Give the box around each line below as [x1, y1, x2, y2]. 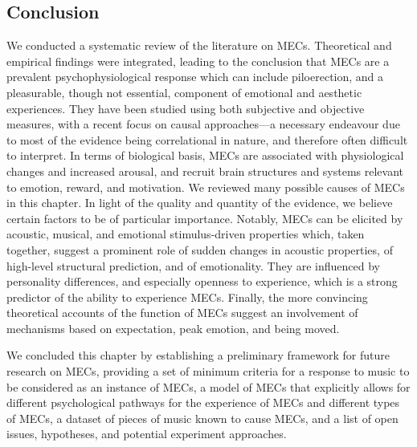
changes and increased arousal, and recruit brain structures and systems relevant [6, 162, 404, 179]
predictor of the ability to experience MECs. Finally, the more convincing [6, 288, 368, 305]
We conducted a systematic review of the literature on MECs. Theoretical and [6, 37, 392, 54]
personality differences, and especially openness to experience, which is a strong [6, 273, 398, 290]
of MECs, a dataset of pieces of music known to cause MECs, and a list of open [6, 409, 399, 426]
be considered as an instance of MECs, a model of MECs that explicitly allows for [6, 378, 411, 395]
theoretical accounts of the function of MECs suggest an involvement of [6, 304, 358, 321]
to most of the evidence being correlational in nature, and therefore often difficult [6, 131, 408, 148]
